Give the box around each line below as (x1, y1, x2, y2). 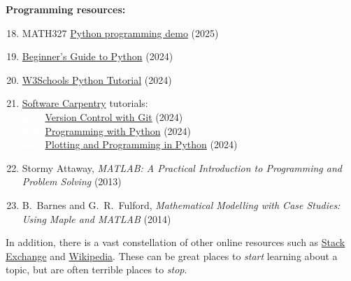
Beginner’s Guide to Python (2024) (22, 49, 173, 64)
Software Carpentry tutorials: (22, 96, 148, 110)
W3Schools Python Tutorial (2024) (22, 72, 172, 87)
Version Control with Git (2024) (45, 109, 183, 124)
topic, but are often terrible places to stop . (6, 262, 187, 277)
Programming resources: (6, 2, 126, 16)
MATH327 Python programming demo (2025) (22, 25, 219, 40)
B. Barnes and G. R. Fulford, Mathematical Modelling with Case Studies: (22, 197, 341, 212)
